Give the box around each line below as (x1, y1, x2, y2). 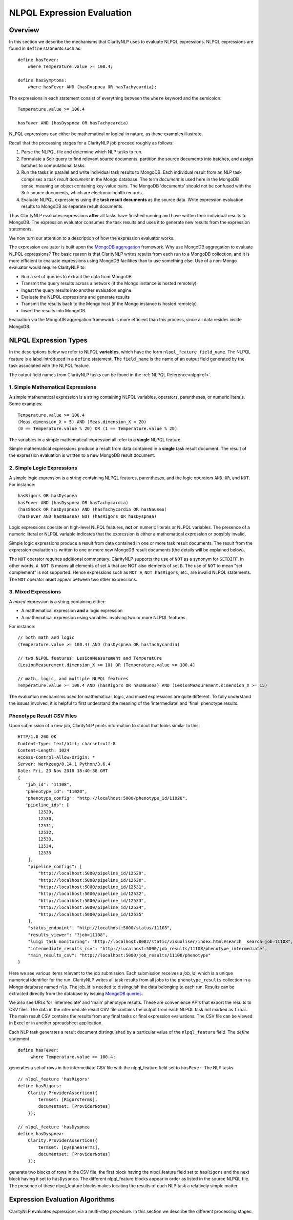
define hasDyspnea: (18, 1131, 64, 1137)
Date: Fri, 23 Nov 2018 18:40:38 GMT (18, 768, 108, 773)
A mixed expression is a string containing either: (9, 598, 106, 605)
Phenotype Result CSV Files (9, 712, 77, 719)
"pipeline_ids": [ (25, 802, 69, 808)
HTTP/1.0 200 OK (18, 734, 57, 739)
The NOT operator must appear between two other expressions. (9, 576, 138, 582)
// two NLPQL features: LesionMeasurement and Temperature (18, 655, 162, 661)
